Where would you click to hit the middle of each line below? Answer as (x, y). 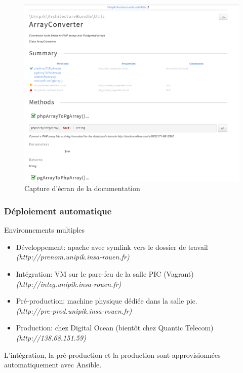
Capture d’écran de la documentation (82, 188)
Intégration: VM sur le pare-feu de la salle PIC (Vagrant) (105, 274)
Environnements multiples (45, 230)
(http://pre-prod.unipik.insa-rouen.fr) (74, 310)
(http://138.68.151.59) (51, 338)
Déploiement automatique (58, 211)
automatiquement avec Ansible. (53, 365)
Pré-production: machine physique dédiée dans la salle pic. (107, 301)
